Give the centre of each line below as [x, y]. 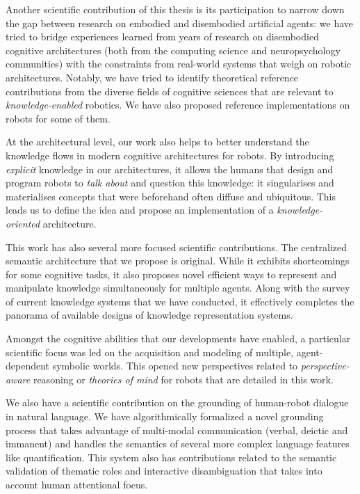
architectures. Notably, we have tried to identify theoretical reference [152, 77]
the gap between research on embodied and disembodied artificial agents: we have [180, 23]
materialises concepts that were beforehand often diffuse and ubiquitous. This [171, 196]
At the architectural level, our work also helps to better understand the [157, 142]
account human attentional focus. [77, 484]
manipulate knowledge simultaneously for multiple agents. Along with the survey [178, 288]
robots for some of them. [58, 118]
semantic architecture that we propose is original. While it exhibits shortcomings [178, 261]
